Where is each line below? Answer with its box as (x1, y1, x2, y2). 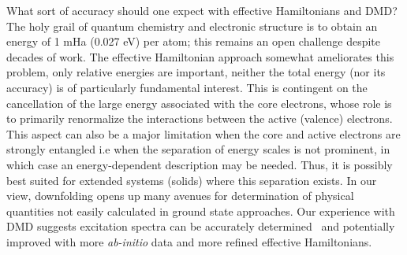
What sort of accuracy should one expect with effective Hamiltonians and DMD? (6, 2, 398, 18)
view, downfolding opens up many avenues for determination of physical (6, 187, 354, 204)
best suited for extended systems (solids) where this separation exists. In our (6, 172, 377, 188)
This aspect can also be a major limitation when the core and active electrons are (6, 125, 401, 142)
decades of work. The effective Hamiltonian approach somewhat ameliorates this (6, 48, 394, 65)
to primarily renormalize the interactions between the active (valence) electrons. (6, 110, 393, 127)
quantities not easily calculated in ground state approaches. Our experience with (6, 202, 395, 219)
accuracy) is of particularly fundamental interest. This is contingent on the (6, 79, 368, 95)
